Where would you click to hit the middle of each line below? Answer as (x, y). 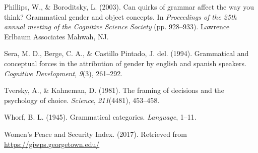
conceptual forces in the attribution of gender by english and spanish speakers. (125, 63)
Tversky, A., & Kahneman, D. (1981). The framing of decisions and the (114, 90)
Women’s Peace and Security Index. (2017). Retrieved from (96, 134)
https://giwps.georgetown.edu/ (52, 144)
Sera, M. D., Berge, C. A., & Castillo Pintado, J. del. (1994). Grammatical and (126, 53)
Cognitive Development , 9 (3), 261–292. (63, 73)
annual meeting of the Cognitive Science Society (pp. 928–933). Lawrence (117, 27)
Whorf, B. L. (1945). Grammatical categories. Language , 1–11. (100, 117)
